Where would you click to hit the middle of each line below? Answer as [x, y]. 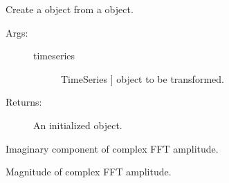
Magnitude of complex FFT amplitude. [89, 172]
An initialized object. [78, 125]
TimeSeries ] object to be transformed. [143, 78]
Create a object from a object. [70, 9]
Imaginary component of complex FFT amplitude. [112, 148]
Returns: [24, 102]
